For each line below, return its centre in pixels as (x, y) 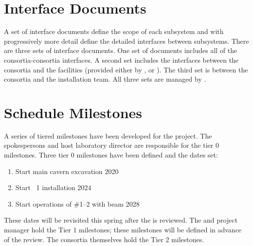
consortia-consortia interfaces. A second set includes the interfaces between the (121, 60)
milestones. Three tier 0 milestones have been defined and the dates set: (111, 155)
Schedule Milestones (73, 112)
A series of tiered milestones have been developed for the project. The (108, 135)
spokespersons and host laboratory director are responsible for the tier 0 (111, 145)
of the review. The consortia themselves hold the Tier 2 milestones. (104, 239)
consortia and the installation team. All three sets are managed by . (105, 79)
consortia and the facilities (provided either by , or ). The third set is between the (126, 69)
